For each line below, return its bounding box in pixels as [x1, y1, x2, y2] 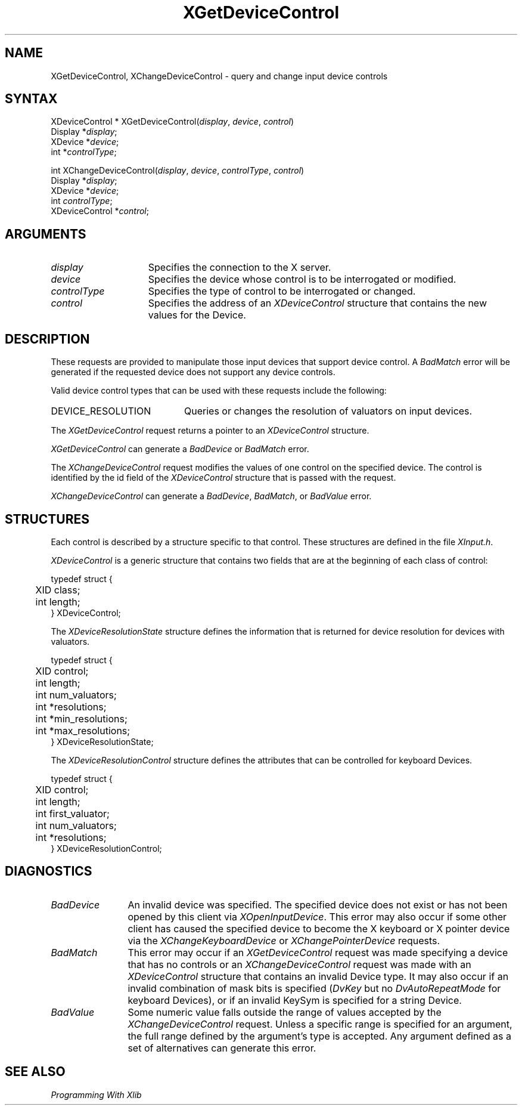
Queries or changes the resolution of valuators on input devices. [184, 405, 473, 418]
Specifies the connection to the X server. [148, 261, 331, 274]
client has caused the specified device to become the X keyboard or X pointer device [128, 922, 510, 935]
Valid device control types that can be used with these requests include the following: [51, 385, 387, 396]
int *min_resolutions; [35, 712, 128, 725]
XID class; [35, 583, 80, 596]
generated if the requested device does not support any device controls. [51, 367, 335, 378]
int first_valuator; [35, 807, 110, 820]
